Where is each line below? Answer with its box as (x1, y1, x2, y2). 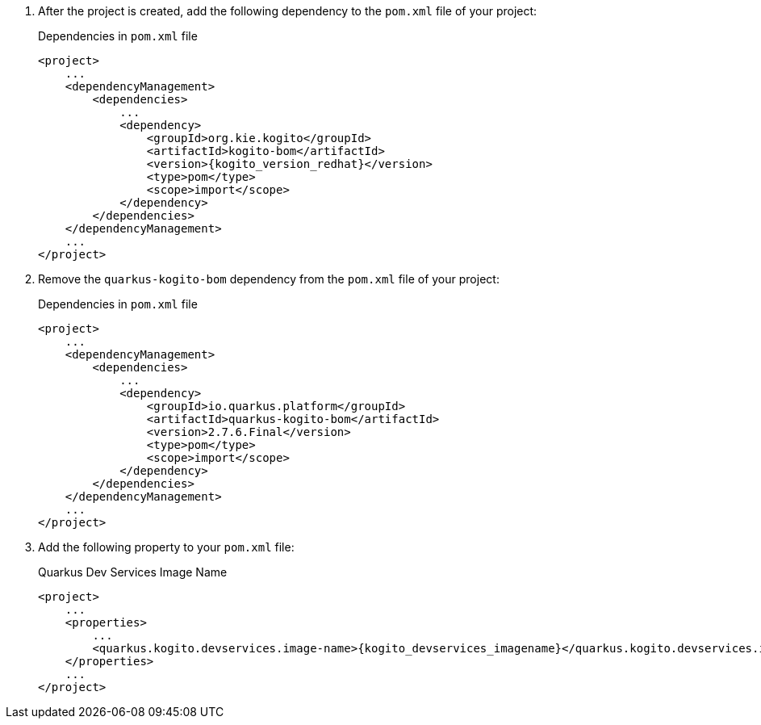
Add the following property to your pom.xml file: (38, 540, 295, 554)
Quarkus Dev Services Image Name (38, 565, 228, 579)
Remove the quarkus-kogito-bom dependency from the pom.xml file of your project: (38, 272, 500, 286)
